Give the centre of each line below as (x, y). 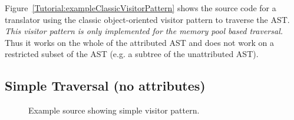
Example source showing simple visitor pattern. (114, 110)
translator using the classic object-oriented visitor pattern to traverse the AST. (147, 19)
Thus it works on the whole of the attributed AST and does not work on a (139, 42)
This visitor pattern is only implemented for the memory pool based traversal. (144, 31)
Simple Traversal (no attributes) (105, 86)
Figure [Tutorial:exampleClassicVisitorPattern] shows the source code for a (141, 8)
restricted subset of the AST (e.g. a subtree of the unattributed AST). (132, 54)
